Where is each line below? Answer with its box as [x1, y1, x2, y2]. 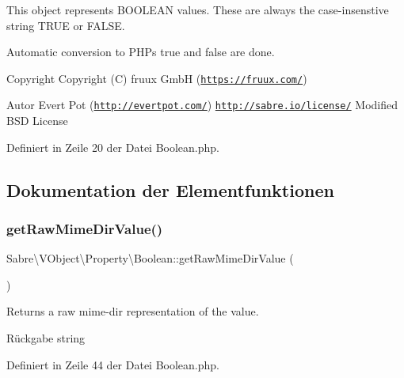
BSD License [6, 112, 68, 129]
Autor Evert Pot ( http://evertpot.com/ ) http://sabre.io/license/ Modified [6, 96, 398, 113]
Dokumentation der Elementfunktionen [6, 177, 334, 202]
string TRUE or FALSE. [6, 17, 125, 33]
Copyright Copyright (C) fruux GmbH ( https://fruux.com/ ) [6, 70, 307, 86]
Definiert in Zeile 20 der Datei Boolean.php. [6, 138, 220, 155]
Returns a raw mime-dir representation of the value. [6, 303, 259, 319]
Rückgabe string [6, 330, 86, 346]
